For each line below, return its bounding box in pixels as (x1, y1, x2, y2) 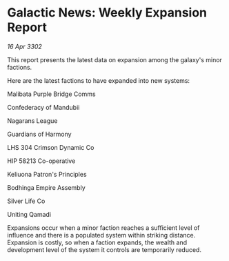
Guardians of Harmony (7, 130, 72, 138)
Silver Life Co (7, 197, 46, 205)
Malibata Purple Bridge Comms (7, 90, 96, 98)
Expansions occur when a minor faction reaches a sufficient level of (7, 223, 200, 232)
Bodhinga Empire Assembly (7, 183, 86, 191)
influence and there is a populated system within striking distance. (7, 231, 196, 239)
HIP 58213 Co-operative (7, 157, 76, 165)
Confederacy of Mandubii (7, 103, 80, 111)
